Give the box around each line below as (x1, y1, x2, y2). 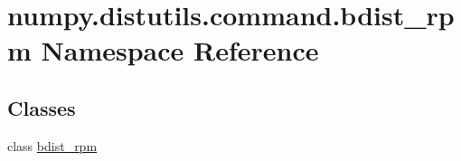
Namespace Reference (41, 32, 319, 69)
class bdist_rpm (7, 136, 98, 155)
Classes (7, 93, 76, 121)
